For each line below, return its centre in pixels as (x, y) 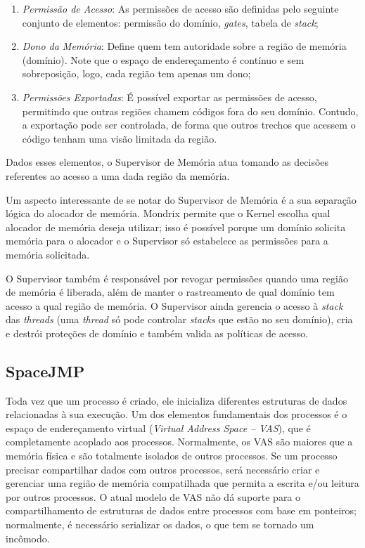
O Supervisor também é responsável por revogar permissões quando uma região (177, 278)
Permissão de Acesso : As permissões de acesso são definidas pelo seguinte (180, 8)
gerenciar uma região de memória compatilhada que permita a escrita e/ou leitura (182, 483)
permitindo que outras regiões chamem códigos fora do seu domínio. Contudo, (190, 111)
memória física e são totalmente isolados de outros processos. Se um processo (172, 456)
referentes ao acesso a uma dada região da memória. (118, 175)
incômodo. (28, 538)
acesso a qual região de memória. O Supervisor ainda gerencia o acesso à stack (174, 305)
